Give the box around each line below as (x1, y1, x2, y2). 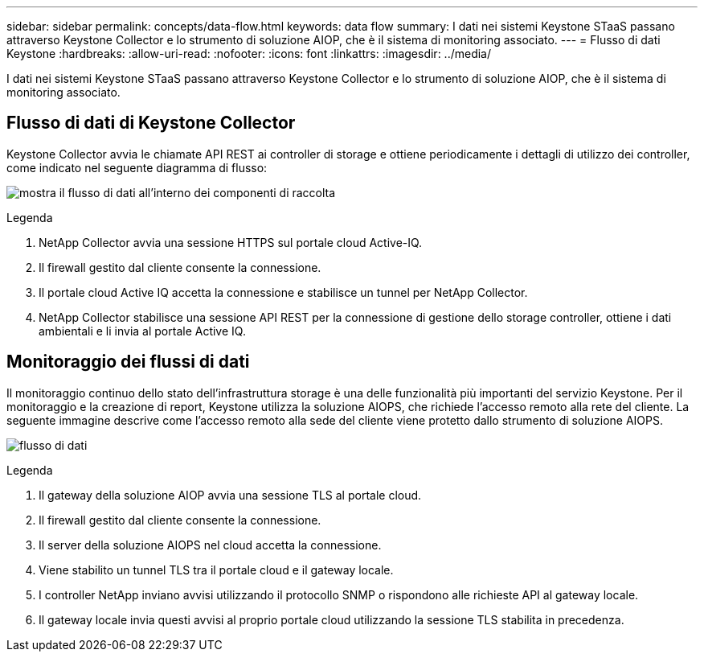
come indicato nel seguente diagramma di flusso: (6, 160, 268, 175)
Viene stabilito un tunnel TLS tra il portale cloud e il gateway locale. (39, 562, 394, 577)
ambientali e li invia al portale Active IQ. (39, 323, 246, 338)
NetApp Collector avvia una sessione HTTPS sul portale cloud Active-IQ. (39, 235, 423, 249)
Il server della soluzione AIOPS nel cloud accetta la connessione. (39, 537, 382, 552)
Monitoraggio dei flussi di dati (6, 352, 250, 372)
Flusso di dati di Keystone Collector (6, 113, 296, 134)
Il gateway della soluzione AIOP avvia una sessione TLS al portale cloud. (39, 487, 422, 502)
